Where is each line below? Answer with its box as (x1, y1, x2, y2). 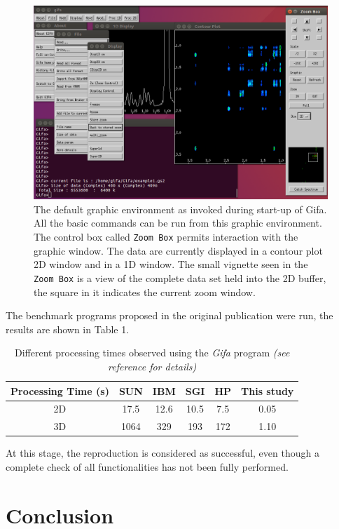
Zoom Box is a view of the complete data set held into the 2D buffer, (34, 270, 326, 285)
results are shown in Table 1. (6, 321, 130, 336)
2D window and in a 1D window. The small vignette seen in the (34, 257, 308, 272)
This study (241, 383, 294, 398)
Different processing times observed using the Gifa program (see (14, 345, 290, 360)
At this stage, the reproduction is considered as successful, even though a (6, 446, 319, 460)
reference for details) (108, 359, 197, 373)
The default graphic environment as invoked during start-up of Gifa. (34, 201, 327, 216)
